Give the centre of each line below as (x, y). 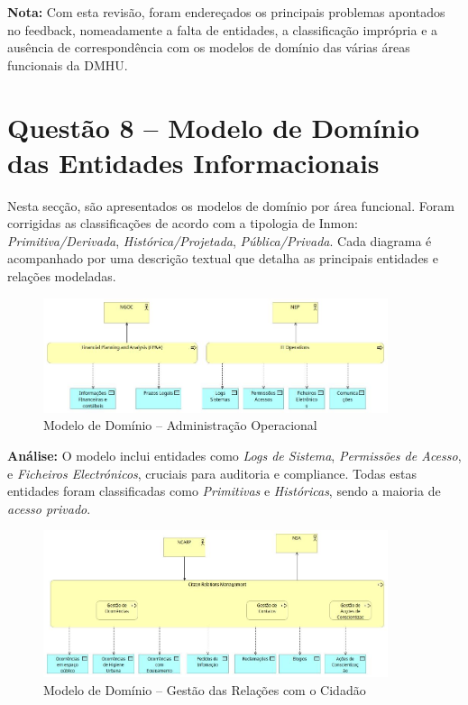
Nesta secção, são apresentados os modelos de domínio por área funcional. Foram (231, 205)
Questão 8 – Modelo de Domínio (214, 127)
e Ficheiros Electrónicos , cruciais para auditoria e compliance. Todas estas (212, 473)
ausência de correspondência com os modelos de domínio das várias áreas (209, 47)
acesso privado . (49, 508)
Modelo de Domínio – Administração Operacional (180, 425)
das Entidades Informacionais (193, 162)
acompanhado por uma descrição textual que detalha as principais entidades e (223, 258)
